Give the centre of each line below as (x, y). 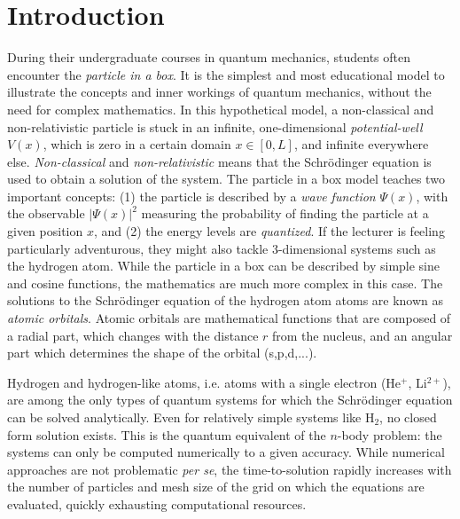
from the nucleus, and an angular (363, 335)
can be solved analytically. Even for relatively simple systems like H (191, 417)
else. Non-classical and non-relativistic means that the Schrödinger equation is (219, 161)
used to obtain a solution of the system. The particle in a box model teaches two (226, 179)
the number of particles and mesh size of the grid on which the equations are (216, 487)
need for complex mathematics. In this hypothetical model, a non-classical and (221, 109)
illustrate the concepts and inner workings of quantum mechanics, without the (219, 92)
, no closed (408, 417)
